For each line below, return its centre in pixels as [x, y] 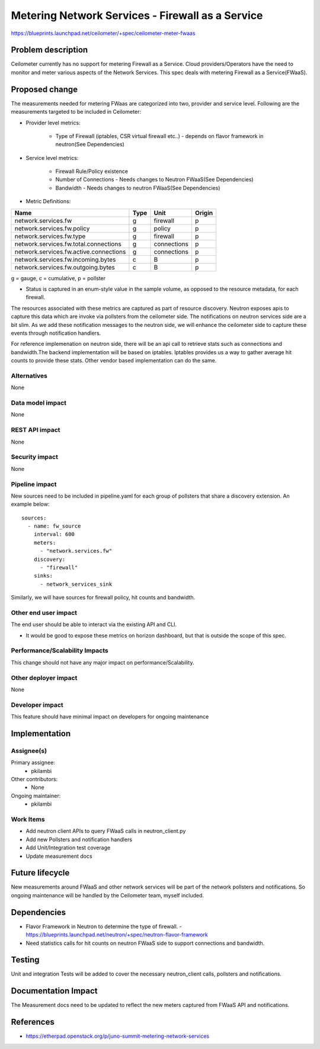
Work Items [28, 819]
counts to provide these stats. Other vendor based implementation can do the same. [114, 361]
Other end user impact [44, 612]
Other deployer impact [44, 678]
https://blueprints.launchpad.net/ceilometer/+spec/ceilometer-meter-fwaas [103, 33]
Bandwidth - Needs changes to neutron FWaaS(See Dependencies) [138, 188]
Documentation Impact [54, 991]
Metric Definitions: [48, 201]
